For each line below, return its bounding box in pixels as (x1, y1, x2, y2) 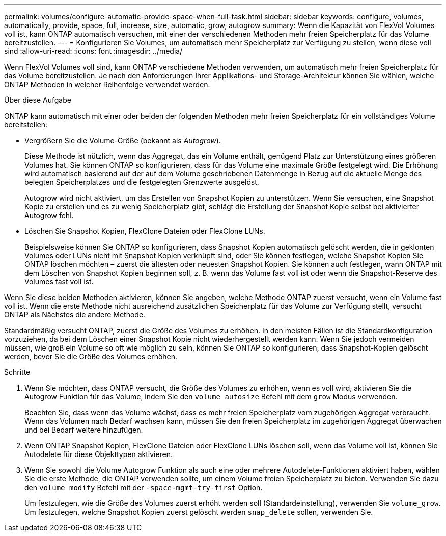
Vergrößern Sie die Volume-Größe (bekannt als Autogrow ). (24, 136, 221, 145)
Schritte (4, 368, 31, 377)
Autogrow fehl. (24, 211, 74, 220)
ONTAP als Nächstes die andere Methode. (4, 310, 146, 319)
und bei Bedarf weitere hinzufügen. (24, 425, 143, 434)
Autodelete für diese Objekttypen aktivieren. (24, 450, 173, 459)
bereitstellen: (4, 120, 48, 129)
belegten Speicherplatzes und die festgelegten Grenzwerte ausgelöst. (24, 178, 259, 186)
